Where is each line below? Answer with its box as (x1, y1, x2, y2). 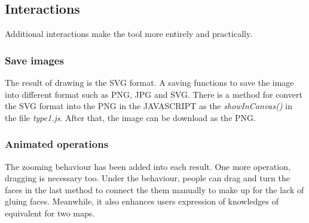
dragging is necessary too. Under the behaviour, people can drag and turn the (5, 172, 290, 184)
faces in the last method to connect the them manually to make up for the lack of (5, 183, 304, 196)
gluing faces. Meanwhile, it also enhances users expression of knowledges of (5, 195, 279, 207)
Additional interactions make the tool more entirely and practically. (5, 27, 253, 40)
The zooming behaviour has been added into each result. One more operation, (5, 160, 290, 172)
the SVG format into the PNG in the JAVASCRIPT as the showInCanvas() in (5, 100, 293, 112)
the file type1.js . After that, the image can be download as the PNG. (5, 111, 256, 123)
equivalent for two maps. (5, 206, 95, 219)
